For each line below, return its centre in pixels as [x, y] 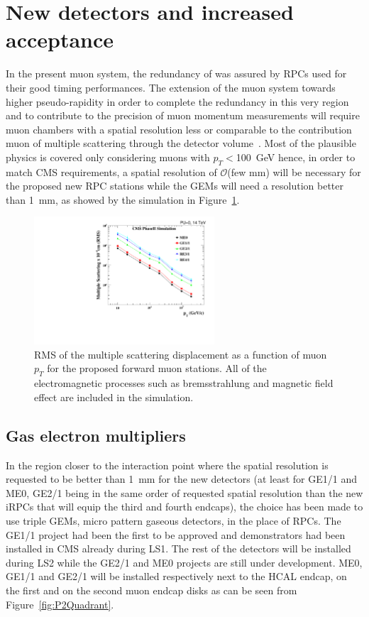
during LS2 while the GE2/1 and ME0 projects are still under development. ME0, [184, 562]
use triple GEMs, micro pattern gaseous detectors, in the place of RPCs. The [174, 520]
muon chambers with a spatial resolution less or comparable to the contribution [179, 129]
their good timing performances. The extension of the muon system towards [171, 87]
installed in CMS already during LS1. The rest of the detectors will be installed [178, 548]
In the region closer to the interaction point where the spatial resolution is [167, 465]
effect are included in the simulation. [114, 397]
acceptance [60, 39]
